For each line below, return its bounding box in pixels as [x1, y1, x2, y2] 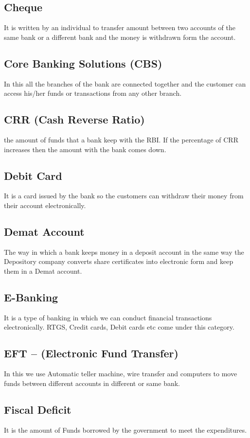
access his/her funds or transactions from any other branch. [4, 88, 182, 98]
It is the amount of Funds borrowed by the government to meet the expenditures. [4, 424, 247, 435]
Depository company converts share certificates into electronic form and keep [4, 256, 233, 266]
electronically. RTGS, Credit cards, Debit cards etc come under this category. [4, 322, 234, 332]
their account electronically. [4, 200, 86, 210]
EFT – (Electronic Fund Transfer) [4, 346, 179, 361]
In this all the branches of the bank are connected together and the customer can [4, 78, 246, 88]
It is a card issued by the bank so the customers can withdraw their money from [4, 191, 244, 201]
